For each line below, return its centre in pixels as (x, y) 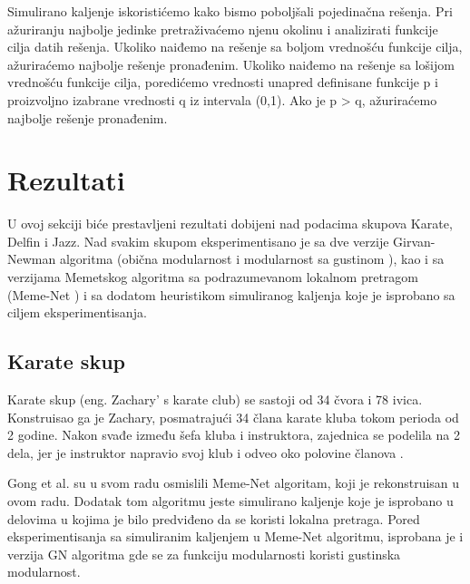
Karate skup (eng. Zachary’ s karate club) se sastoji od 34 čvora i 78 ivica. (215, 399)
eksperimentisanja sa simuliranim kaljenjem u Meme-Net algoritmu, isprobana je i (235, 536)
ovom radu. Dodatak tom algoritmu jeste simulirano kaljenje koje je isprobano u (230, 501)
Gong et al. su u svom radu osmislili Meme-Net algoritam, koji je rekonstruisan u (234, 483)
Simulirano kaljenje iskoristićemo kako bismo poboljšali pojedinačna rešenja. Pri (230, 11)
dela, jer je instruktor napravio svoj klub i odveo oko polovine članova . (206, 452)
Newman (32, 259)
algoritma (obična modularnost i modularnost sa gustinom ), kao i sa (252, 259)
